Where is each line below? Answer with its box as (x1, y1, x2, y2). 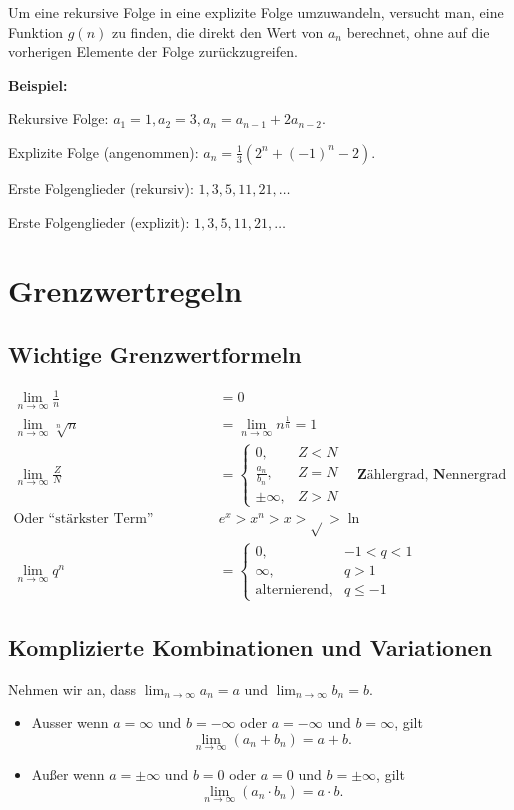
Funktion (8, 21, 64, 42)
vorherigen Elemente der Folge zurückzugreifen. (8, 41, 298, 62)
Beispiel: (8, 74, 68, 95)
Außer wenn (31, 763, 105, 784)
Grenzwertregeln (8, 270, 243, 311)
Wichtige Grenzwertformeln (8, 338, 302, 369)
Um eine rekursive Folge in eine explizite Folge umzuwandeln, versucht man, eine (8, 2, 504, 22)
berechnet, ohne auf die (346, 21, 490, 42)
